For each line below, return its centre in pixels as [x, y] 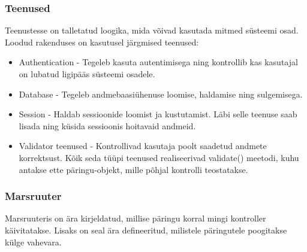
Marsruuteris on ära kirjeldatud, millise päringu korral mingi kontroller [136, 218]
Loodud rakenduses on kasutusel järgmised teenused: [102, 42]
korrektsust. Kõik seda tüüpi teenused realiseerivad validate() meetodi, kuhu [159, 157]
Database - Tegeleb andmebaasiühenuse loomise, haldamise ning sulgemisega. [161, 94]
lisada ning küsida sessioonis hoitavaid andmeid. [107, 125]
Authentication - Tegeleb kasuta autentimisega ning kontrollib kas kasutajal [158, 62]
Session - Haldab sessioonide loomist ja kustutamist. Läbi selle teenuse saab [158, 114]
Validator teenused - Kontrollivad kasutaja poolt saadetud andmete [143, 146]
